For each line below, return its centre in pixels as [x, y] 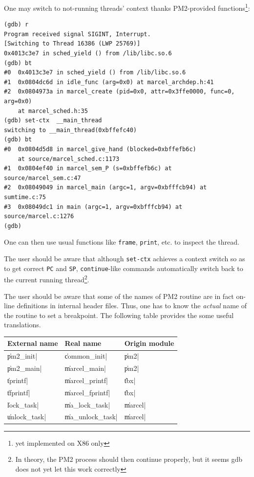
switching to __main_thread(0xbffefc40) [71, 130]
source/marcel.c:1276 [39, 216]
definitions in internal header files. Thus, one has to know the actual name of [132, 306]
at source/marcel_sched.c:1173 [69, 159]
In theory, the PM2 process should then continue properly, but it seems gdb [129, 459]
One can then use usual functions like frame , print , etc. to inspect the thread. [122, 242]
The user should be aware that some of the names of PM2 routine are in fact [119, 296]
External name [33, 343]
